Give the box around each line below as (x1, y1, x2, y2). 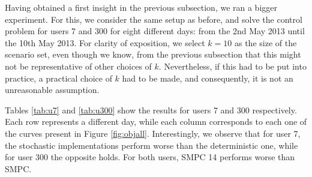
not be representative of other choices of (5, 59, 152, 72)
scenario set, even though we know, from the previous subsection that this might (5, 48, 301, 61)
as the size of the (234, 36, 297, 49)
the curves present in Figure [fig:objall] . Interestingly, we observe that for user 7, (5, 127, 301, 139)
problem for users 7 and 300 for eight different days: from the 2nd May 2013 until (5, 25, 305, 37)
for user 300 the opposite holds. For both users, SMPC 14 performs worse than (5, 151, 295, 163)
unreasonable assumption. (5, 83, 100, 96)
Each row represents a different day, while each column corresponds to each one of (5, 115, 307, 128)
